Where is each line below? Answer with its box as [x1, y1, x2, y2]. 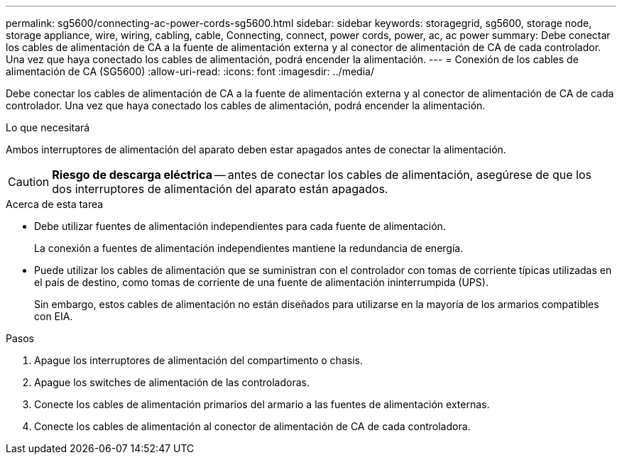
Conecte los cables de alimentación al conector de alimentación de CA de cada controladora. [34, 420, 471, 432]
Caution [8, 175, 50, 189]
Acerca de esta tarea [6, 198, 104, 210]
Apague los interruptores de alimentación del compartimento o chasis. [34, 354, 363, 366]
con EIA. [34, 310, 73, 322]
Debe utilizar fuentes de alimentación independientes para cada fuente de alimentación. [34, 220, 446, 232]
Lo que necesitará [6, 121, 90, 133]
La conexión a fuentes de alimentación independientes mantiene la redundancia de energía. [34, 242, 464, 254]
